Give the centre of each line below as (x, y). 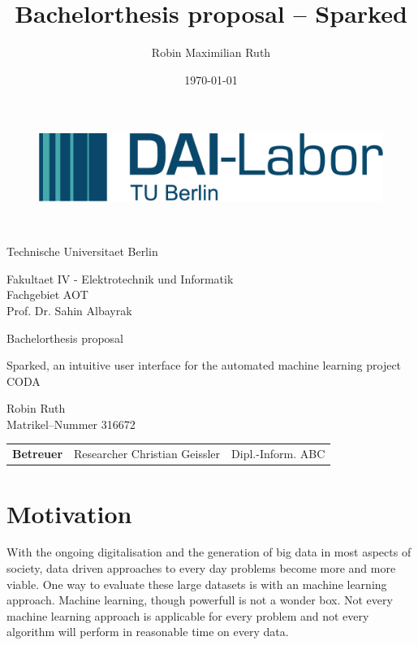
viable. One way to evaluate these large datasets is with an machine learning (197, 584)
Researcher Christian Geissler (147, 454)
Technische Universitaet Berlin (82, 251)
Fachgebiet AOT (47, 294)
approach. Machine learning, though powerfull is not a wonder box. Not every (200, 600)
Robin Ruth (36, 408)
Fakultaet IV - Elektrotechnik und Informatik (120, 278)
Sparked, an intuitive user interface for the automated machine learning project (204, 365)
